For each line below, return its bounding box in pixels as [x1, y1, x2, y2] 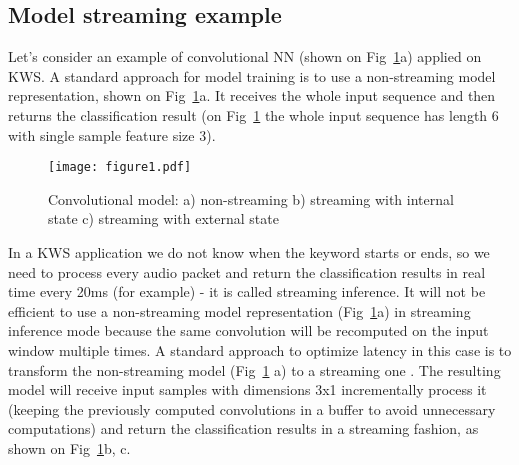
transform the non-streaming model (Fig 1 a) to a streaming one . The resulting [8, 359, 501, 380]
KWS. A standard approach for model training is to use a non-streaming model [8, 65, 496, 86]
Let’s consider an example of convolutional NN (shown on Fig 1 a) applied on [8, 46, 482, 67]
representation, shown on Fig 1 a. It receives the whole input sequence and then [8, 85, 496, 106]
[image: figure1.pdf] [48, 160, 192, 175]
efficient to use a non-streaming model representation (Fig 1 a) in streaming [8, 300, 471, 321]
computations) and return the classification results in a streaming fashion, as [8, 418, 479, 439]
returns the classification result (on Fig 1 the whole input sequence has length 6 [8, 104, 499, 125]
